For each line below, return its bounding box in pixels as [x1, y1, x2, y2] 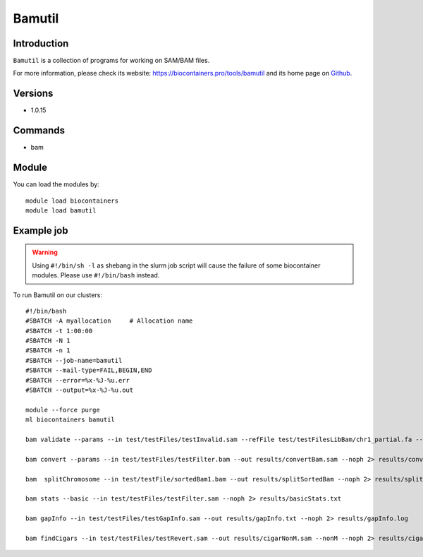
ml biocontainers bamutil [25, 416, 116, 424]
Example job [13, 224, 68, 236]
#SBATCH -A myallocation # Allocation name [25, 317, 193, 325]
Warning [32, 248, 58, 257]
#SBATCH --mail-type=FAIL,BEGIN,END [25, 366, 152, 374]
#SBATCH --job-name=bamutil [25, 357, 123, 364]
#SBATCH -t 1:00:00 [25, 327, 93, 335]
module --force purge [25, 406, 100, 414]
